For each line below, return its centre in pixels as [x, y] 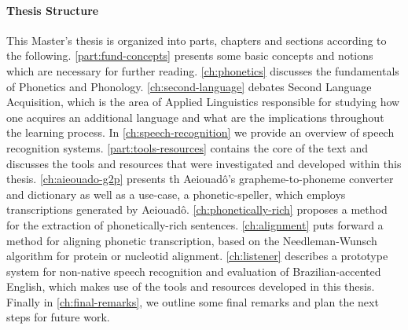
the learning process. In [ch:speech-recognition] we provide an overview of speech [200, 132]
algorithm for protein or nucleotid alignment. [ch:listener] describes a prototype [197, 256]
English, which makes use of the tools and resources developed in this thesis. [191, 286]
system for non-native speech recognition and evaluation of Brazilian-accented [194, 271]
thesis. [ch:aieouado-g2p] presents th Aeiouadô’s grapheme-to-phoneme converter [200, 179]
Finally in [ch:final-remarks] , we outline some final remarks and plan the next [193, 301]
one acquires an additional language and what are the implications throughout [195, 117]
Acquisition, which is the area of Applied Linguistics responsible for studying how [203, 102]
